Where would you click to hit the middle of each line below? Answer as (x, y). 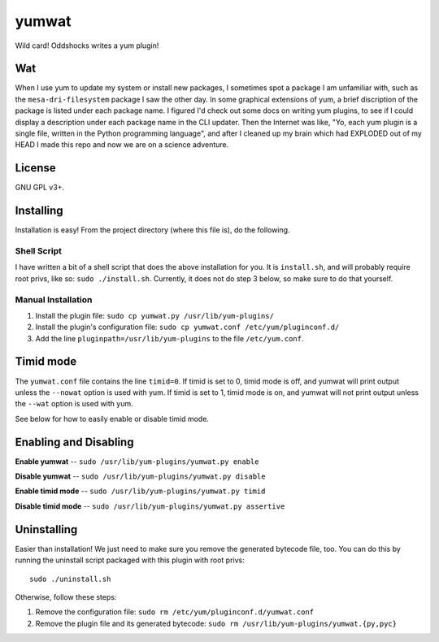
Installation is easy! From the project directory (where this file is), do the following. (152, 230)
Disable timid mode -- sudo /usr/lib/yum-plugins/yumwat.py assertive (150, 506)
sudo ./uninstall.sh (70, 579)
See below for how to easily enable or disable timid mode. (112, 419)
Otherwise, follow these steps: (66, 596)
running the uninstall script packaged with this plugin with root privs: (130, 560)
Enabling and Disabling (74, 442)
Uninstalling (46, 529)
